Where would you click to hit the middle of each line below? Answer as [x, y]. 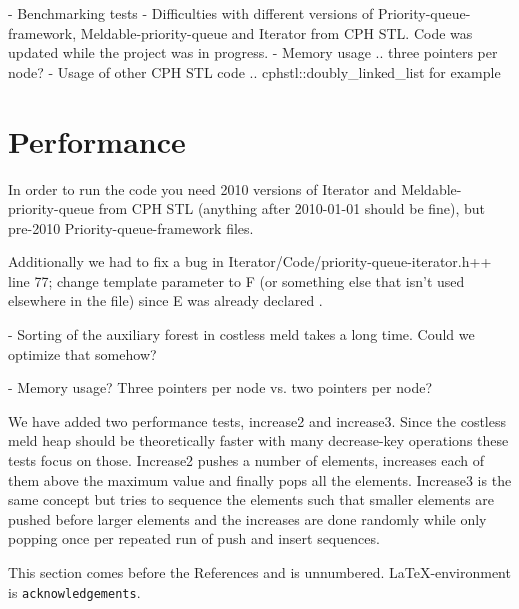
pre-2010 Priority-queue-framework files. [131, 227]
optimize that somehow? [82, 353]
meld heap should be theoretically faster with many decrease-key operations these [258, 440]
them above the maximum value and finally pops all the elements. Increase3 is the [260, 479]
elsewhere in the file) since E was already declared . [165, 300]
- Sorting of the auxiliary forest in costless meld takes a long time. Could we [241, 334]
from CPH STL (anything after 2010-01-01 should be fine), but [292, 208]
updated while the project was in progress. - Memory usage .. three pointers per [253, 52]
